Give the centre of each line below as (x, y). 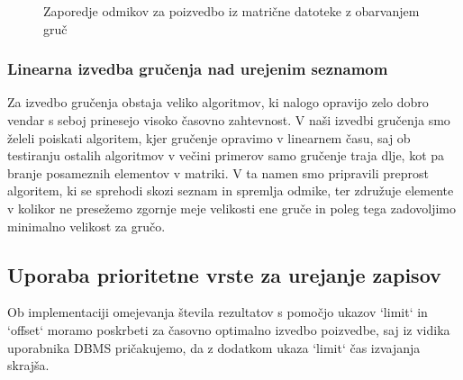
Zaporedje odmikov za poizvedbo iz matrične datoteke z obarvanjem (231, 11)
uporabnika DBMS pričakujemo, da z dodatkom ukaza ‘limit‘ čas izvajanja (214, 347)
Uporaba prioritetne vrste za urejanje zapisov (224, 274)
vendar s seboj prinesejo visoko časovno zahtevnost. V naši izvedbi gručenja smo (229, 120)
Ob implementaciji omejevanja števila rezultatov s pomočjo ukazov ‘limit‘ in (218, 312)
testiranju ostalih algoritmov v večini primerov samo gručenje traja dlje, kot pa (226, 155)
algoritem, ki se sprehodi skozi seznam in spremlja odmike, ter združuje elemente (231, 190)
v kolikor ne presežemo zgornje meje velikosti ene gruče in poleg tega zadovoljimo (232, 208)
